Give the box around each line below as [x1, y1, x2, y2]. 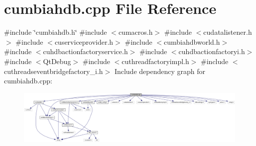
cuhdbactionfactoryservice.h [43, 46, 128, 57]
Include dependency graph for [114, 66, 205, 76]
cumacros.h [118, 27, 153, 37]
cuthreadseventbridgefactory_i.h [4, 66, 103, 76]
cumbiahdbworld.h [164, 36, 220, 47]
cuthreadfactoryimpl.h [122, 56, 189, 66]
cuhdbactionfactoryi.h [178, 46, 245, 57]
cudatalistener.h [203, 27, 252, 37]
